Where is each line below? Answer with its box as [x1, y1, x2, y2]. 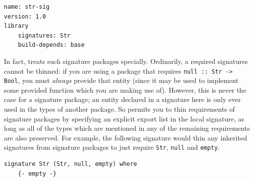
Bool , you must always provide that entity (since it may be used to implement [4, 75, 239, 85]
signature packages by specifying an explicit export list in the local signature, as [4, 113, 244, 123]
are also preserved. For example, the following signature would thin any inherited [4, 132, 247, 142]
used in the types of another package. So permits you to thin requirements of [4, 104, 235, 114]
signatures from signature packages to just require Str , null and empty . [4, 142, 220, 152]
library [4, 22, 29, 30]
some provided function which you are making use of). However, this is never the [4, 84, 247, 95]
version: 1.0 [4, 13, 46, 20]
